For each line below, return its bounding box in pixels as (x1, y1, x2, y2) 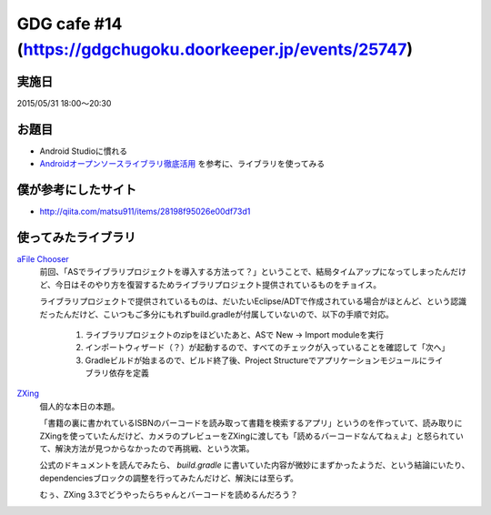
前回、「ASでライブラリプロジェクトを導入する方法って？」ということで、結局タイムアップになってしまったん (39, 267, 451, 278)
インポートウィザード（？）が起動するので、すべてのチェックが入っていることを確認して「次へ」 (85, 342, 450, 353)
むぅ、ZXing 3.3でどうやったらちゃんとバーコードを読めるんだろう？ (39, 490, 299, 500)
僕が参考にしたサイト (16, 182, 136, 197)
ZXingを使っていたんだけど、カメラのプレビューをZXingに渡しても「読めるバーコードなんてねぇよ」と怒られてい (39, 430, 464, 441)
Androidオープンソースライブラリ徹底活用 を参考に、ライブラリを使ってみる (39, 158, 326, 169)
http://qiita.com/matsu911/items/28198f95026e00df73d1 (39, 206, 251, 217)
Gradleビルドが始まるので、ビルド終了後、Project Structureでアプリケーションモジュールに (85, 355, 427, 366)
